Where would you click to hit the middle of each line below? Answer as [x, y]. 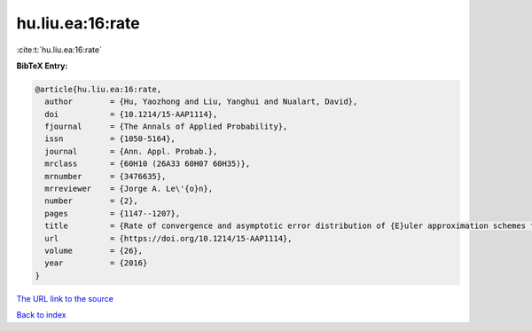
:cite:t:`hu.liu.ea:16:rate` [59, 50]
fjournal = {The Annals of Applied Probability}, [166, 127]
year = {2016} [96, 263]
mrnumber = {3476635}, [106, 176]
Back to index [41, 315]
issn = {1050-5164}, [110, 139]
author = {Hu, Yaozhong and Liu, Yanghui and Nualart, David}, [201, 102]
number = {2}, [92, 201]
